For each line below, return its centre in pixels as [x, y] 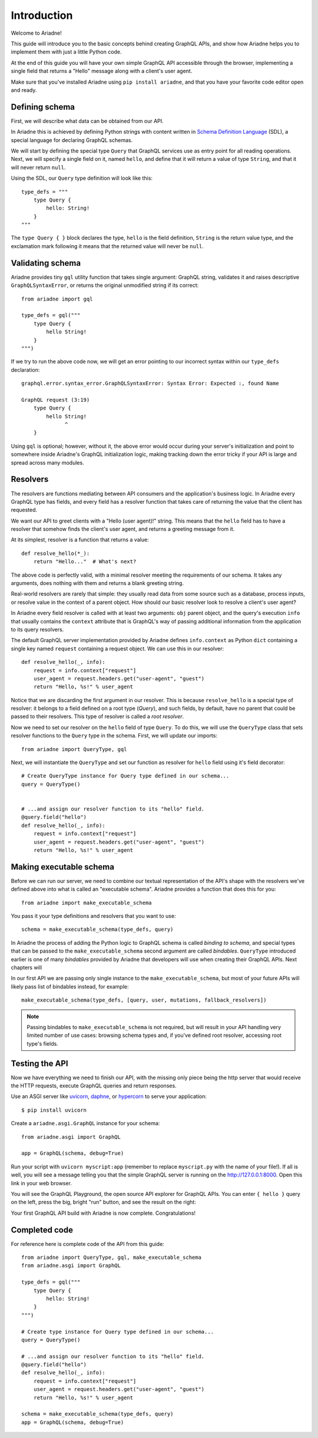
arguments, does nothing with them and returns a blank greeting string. [97, 583]
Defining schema [43, 107]
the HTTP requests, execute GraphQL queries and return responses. [94, 1086]
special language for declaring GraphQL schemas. [72, 140]
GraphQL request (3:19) [56, 400]
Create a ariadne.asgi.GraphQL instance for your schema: [85, 1123]
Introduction [42, 15]
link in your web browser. [41, 1183]
